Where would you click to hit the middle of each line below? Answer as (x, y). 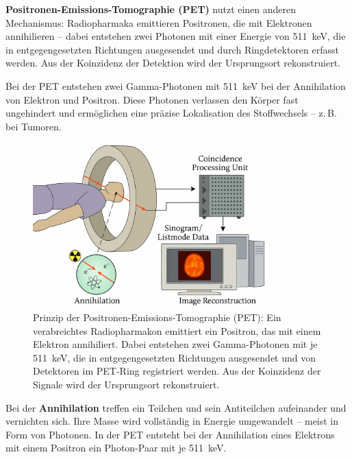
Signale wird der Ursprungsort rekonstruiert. (126, 384)
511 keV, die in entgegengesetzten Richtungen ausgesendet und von (175, 357)
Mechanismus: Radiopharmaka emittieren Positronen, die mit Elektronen (159, 22)
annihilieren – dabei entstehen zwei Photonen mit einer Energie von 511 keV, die (176, 36)
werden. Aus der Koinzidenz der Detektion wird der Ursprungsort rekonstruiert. (173, 63)
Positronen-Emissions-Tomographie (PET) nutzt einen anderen (151, 9)
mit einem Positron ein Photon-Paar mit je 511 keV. (116, 448)
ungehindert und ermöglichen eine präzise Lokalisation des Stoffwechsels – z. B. (171, 113)
